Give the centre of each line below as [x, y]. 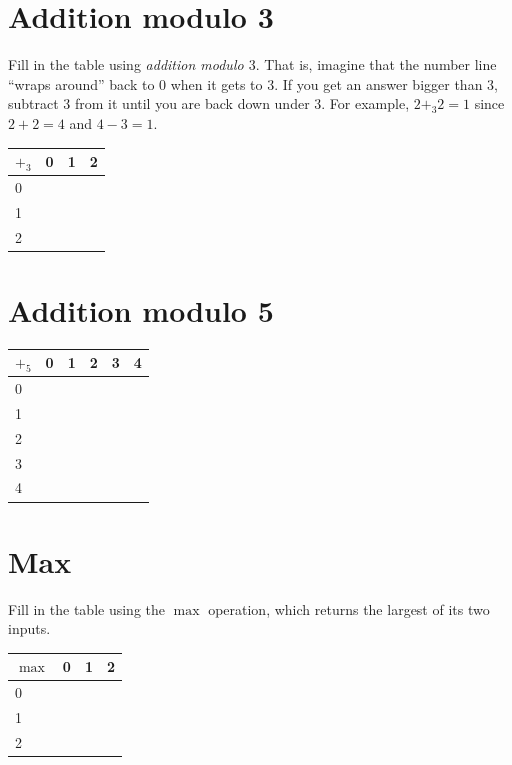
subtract [33, 103]
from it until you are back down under [192, 103]
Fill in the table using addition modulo [126, 64]
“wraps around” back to [81, 83]
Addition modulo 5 [141, 309]
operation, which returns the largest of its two [349, 608]
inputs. [29, 628]
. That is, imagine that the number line [376, 64]
